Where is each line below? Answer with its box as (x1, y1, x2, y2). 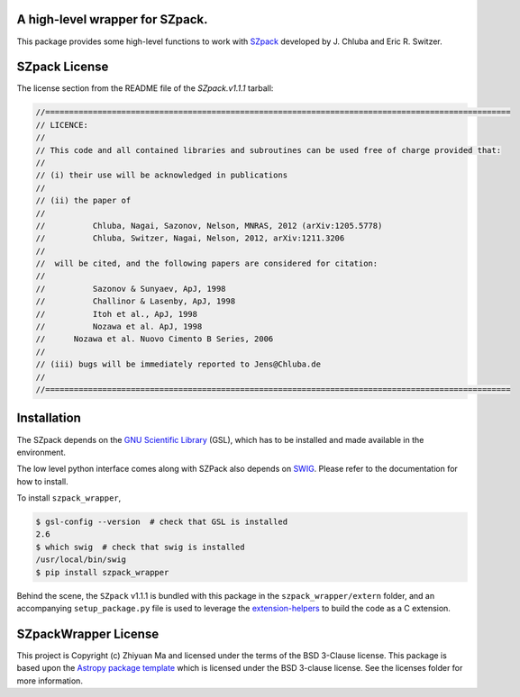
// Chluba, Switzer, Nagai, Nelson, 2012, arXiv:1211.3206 (35, 233, 345, 243)
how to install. (16, 475, 68, 486)
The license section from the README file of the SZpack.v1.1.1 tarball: (16, 83, 274, 94)
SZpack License (16, 59, 109, 75)
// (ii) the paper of (35, 195, 132, 206)
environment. (16, 447, 67, 457)
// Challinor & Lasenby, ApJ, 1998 (35, 296, 236, 306)
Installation (16, 411, 81, 426)
